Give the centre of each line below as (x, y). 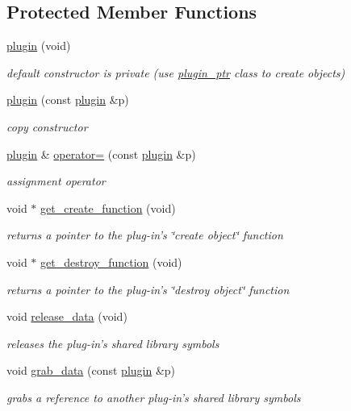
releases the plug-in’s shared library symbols (113, 343)
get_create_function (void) (108, 208)
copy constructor (47, 126)
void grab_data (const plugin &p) (91, 370)
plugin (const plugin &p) (68, 100)
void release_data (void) (67, 316)
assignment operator (56, 181)
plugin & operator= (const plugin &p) (101, 154)
